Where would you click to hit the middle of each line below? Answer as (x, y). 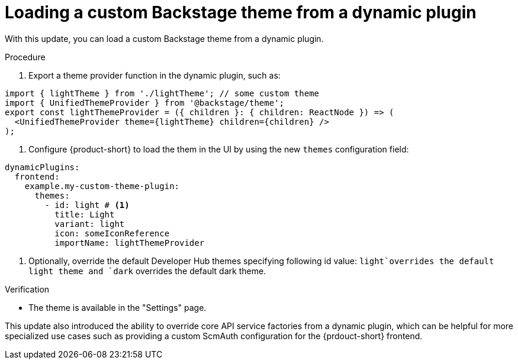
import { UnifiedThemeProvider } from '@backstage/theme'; (145, 103)
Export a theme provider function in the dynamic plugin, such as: (155, 75)
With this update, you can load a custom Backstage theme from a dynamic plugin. (164, 38)
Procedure (25, 57)
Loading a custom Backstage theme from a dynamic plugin (241, 12)
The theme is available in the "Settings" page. (118, 307)
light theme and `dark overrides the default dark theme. (147, 271)
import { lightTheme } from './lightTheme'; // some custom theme (162, 93)
